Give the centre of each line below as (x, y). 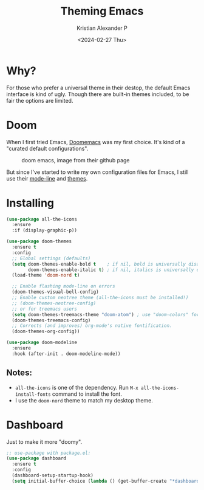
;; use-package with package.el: (49, 453)
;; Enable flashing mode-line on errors (63, 286)
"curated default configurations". (47, 148)
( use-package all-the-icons (42, 219)
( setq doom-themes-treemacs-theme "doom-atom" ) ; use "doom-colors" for (106, 314)
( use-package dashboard (36, 458)
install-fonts (33, 394)
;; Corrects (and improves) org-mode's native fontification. (92, 326)
